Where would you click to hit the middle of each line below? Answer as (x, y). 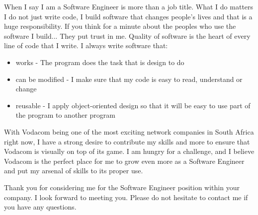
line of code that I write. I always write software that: (86, 45)
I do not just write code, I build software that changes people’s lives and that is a (128, 16)
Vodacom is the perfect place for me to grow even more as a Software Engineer (124, 161)
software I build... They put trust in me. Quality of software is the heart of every (127, 36)
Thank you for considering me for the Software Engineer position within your (122, 187)
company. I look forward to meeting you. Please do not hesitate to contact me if (126, 197)
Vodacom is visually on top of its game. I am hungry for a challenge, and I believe (129, 151)
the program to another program (65, 115)
